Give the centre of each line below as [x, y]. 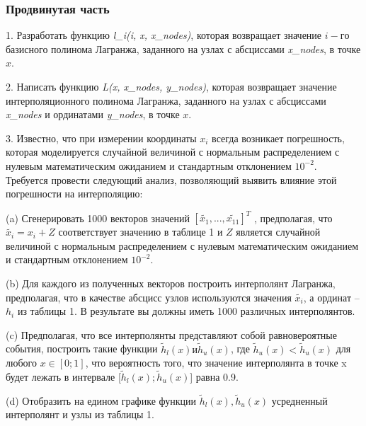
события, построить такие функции [82, 349]
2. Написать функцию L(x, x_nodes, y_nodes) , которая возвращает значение [171, 86]
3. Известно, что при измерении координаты [101, 138]
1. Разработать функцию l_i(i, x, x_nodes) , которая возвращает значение [164, 35]
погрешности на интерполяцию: [74, 194]
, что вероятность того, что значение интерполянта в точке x [216, 363]
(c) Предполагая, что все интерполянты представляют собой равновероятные [171, 334]
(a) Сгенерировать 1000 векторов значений [98, 218]
